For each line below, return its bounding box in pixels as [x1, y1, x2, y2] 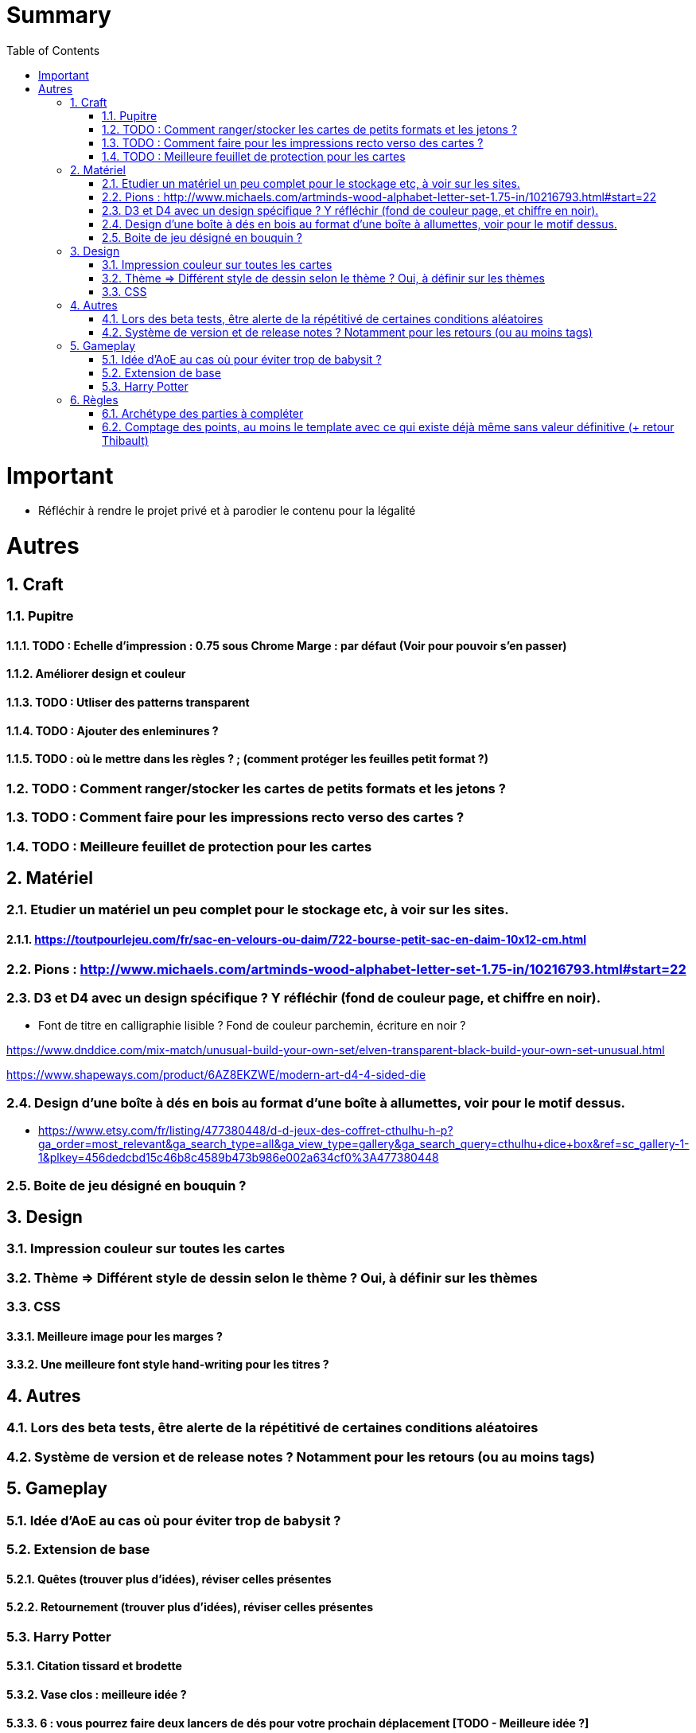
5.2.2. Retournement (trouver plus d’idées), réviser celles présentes [6, 1600, 374, 1614]
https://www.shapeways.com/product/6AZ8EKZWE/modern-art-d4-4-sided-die [6, 1068, 426, 1082]
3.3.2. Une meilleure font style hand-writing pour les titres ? [6, 1357, 329, 1372]
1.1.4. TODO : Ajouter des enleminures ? [6, 723, 219, 738]
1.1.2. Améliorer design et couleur [6, 667, 186, 681]
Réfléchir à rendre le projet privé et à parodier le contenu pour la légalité [38, 504, 416, 518]
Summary [6, 2, 111, 29]
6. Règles [70, 392, 119, 407]
